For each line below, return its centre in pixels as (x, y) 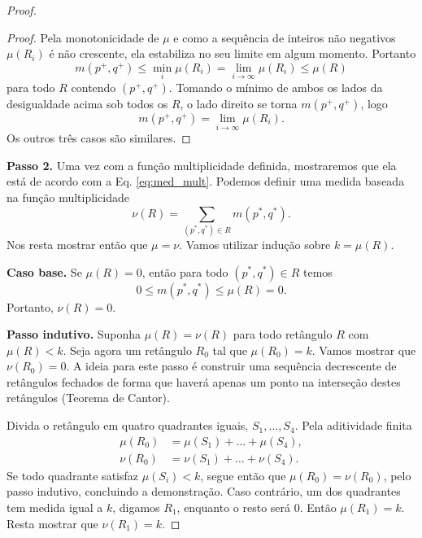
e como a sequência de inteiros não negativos (285, 37)
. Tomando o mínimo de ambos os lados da (276, 87)
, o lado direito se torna (239, 103)
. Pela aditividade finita (353, 425)
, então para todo (185, 271)
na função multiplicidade (68, 197)
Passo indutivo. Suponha (74, 334)
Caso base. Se (44, 271)
